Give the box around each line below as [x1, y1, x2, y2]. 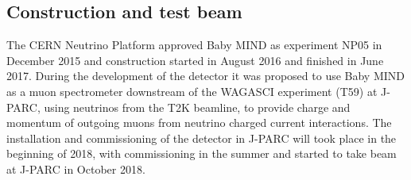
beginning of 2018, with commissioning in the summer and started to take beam [6, 145, 397, 162]
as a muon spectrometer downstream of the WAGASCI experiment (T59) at [6, 82, 378, 99]
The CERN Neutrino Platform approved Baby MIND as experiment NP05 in [6, 36, 382, 53]
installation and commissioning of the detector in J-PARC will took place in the [6, 129, 397, 146]
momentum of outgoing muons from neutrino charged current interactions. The [6, 114, 392, 131]
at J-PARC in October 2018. [6, 160, 145, 177]
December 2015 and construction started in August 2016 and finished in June [6, 52, 384, 68]
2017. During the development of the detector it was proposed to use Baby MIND [6, 67, 405, 84]
